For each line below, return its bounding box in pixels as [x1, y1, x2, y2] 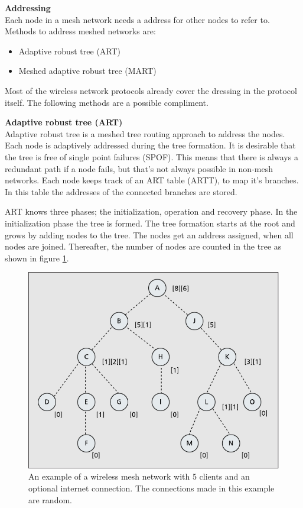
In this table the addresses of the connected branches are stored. [5, 185, 237, 198]
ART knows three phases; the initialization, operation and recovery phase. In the [5, 205, 298, 218]
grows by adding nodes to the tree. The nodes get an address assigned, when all [5, 228, 294, 241]
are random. [28, 493, 72, 506]
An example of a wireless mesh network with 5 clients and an [28, 470, 250, 483]
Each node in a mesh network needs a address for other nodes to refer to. [5, 13, 270, 25]
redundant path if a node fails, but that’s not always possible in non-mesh [5, 162, 273, 174]
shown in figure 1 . [5, 251, 69, 264]
